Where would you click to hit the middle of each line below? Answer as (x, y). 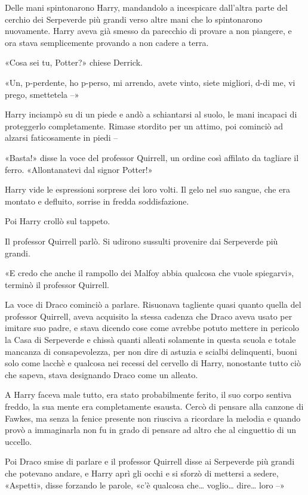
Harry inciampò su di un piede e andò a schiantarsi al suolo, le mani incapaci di (151, 114)
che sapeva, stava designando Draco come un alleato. (101, 374)
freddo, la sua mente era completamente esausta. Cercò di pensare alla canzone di (154, 406)
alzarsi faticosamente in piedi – (61, 137)
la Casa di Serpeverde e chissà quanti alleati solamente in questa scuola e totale (150, 340)
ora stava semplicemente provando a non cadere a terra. (107, 42)
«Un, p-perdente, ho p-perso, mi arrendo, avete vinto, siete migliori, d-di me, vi (150, 82)
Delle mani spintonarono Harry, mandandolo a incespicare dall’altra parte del (146, 7)
